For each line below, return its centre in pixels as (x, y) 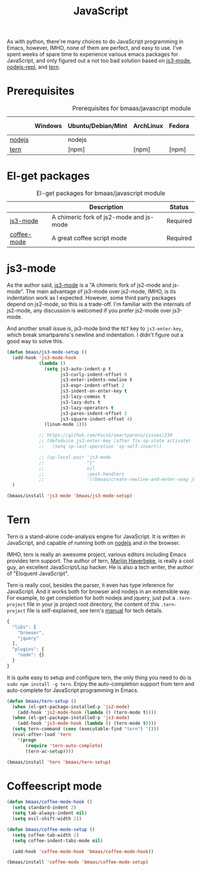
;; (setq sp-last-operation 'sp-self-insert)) (100, 447)
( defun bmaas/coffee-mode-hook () (50, 802)
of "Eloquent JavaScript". (38, 573)
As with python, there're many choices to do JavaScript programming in (95, 42)
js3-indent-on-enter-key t (94, 391)
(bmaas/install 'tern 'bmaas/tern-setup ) (59, 762)
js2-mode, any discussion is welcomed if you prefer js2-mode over (89, 310)
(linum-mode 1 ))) (66, 424)
